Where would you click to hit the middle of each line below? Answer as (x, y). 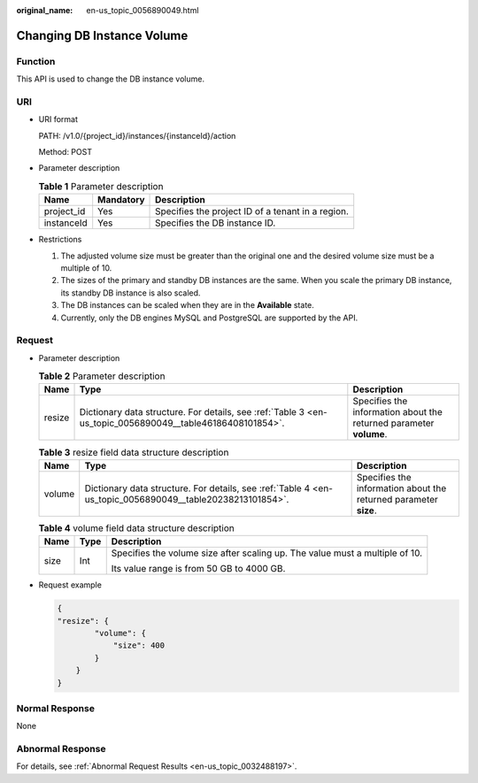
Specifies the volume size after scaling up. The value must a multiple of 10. (267, 553)
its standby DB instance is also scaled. (131, 293)
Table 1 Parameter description (101, 187)
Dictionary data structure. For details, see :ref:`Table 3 (192, 412)
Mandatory (121, 200)
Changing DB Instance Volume (102, 35)
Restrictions (60, 240)
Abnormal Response (61, 749)
